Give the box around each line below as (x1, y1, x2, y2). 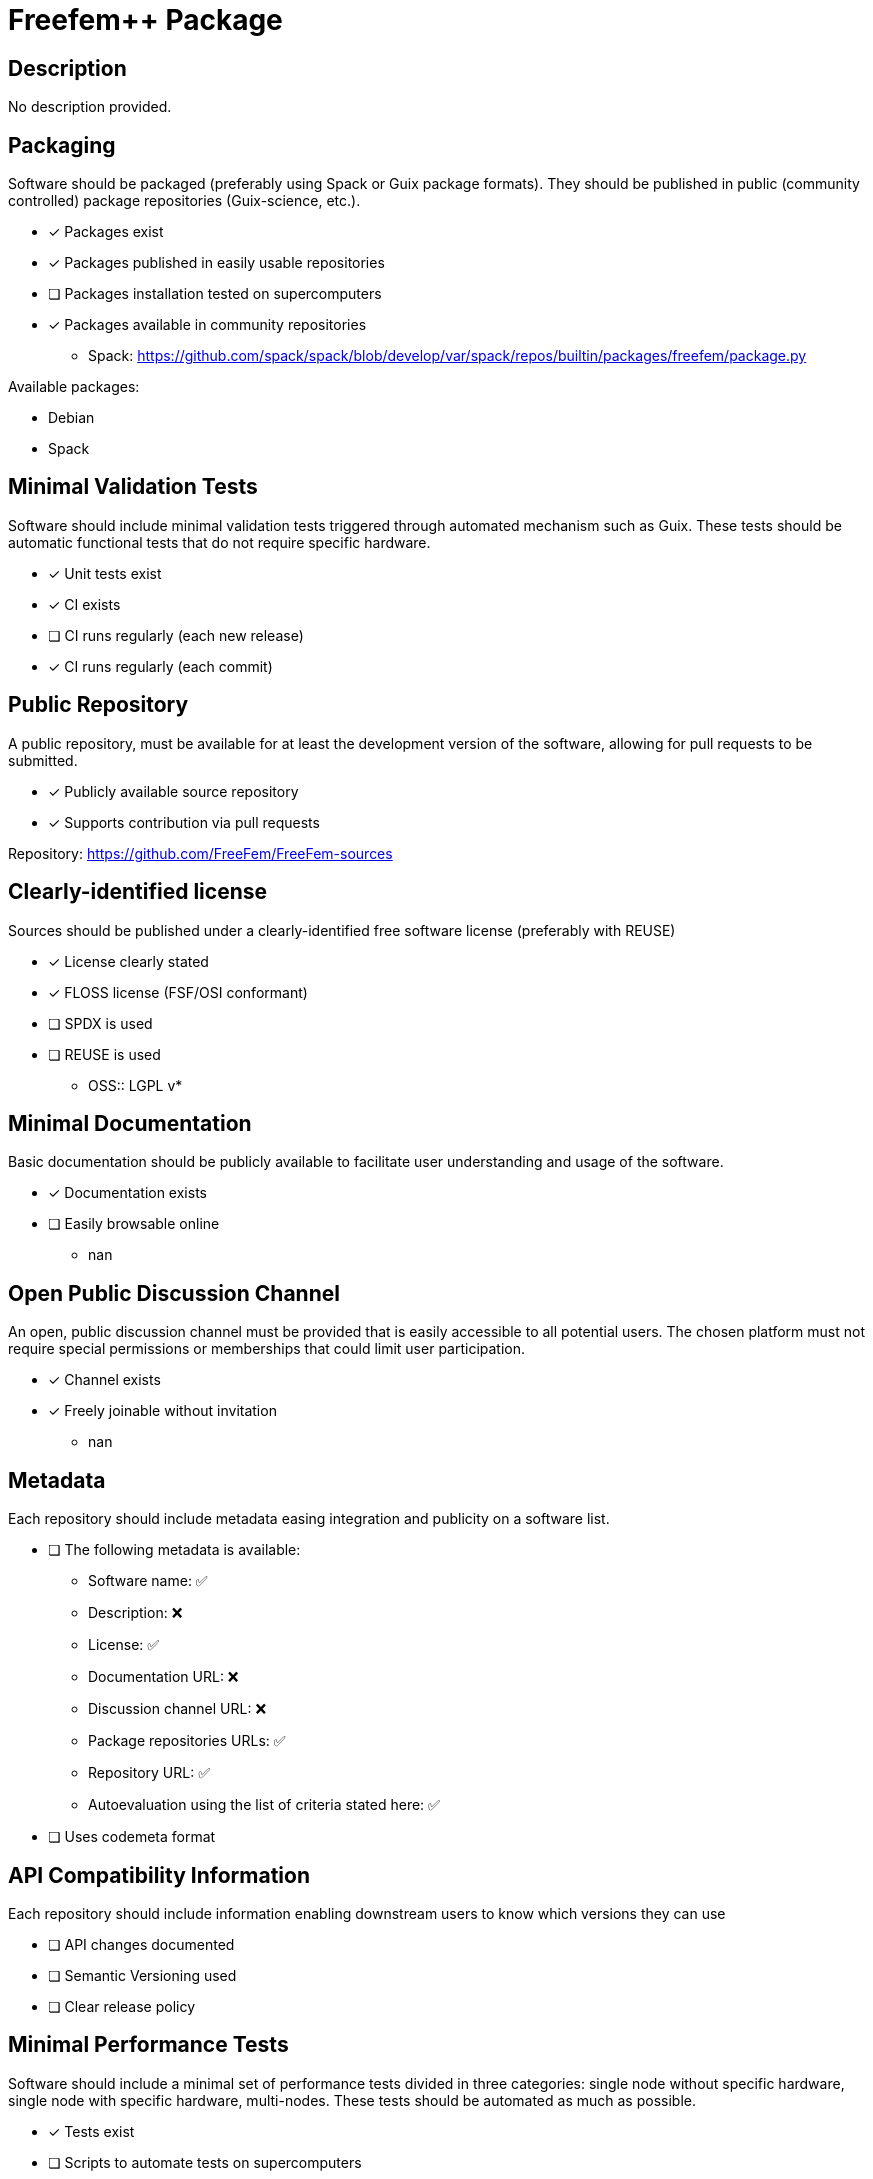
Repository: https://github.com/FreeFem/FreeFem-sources (8, 844, 393, 862)
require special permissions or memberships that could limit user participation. (8, 1340, 526, 1358)
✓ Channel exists (48, 1371, 161, 1389)
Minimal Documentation (8, 1110, 252, 1136)
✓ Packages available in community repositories (48, 316, 367, 334)
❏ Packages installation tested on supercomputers (48, 285, 382, 303)
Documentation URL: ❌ (88, 1668, 239, 1686)
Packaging (8, 132, 116, 158)
